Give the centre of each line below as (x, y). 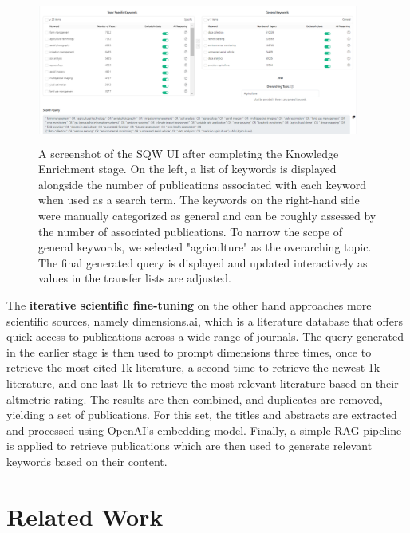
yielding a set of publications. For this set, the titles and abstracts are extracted (202, 415)
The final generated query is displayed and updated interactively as (203, 262)
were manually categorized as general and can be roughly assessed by (207, 215)
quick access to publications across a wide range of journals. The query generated (205, 336)
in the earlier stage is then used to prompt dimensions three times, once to (189, 351)
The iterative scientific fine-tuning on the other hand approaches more (189, 304)
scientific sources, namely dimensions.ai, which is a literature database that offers (205, 320)
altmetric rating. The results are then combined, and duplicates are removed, (195, 399)
